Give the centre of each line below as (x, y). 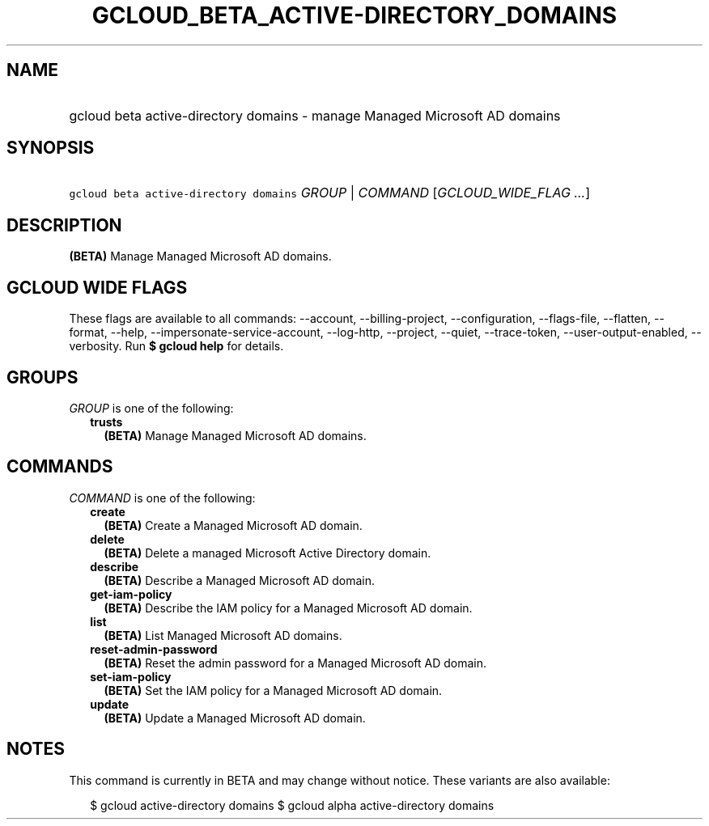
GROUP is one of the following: (151, 408)
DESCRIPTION (64, 225)
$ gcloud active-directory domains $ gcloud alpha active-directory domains (292, 805)
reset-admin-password (154, 649)
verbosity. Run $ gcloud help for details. (176, 346)
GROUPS (42, 377)
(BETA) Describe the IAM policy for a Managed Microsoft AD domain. (288, 608)
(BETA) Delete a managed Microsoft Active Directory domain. (267, 553)
